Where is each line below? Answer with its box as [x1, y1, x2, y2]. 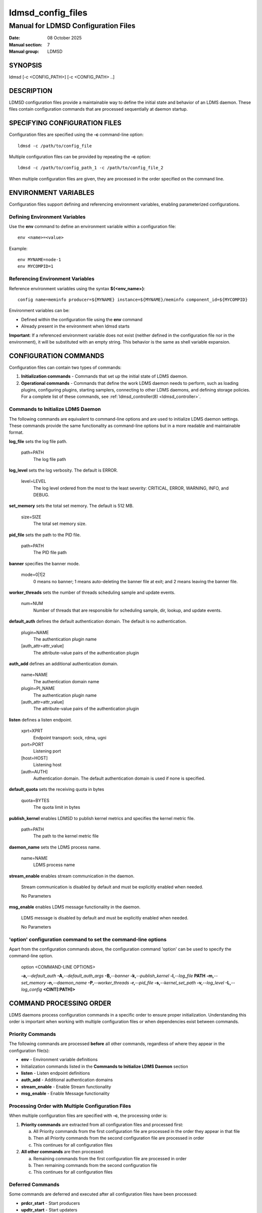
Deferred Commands [9, 1181, 60, 1188]
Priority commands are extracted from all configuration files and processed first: [21, 1121, 184, 1128]
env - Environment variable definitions [21, 1057, 98, 1063]
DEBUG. [33, 492, 49, 498]
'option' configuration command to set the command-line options [9, 936, 167, 943]
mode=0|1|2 [21, 572, 46, 577]
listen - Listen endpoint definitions [21, 1070, 90, 1076]
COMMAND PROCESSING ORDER [9, 999, 112, 1007]
